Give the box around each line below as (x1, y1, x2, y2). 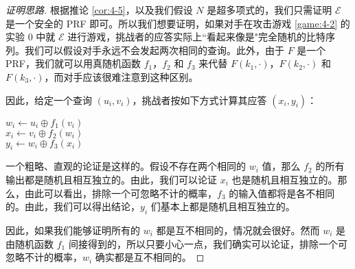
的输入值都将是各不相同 (229, 185, 335, 200)
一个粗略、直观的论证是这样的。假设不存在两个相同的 (5, 159, 246, 173)
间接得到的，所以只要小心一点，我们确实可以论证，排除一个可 (68, 236, 347, 251)
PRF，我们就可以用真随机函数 (5, 56, 141, 71)
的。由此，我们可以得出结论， (5, 199, 140, 214)
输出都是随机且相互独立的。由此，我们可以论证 (5, 172, 217, 186)
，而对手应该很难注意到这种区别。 (44, 69, 198, 84)
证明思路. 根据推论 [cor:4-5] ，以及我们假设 (5, 3, 193, 16)
